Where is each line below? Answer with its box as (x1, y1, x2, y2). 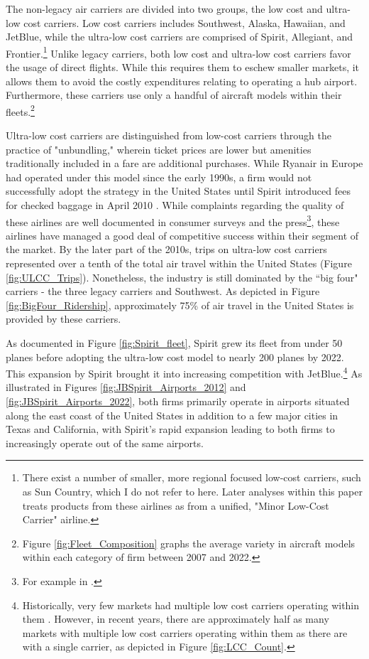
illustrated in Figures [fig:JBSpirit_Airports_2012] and (6, 380, 246, 395)
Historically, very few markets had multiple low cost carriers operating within (22, 597, 360, 612)
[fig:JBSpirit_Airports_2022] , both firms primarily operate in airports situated (6, 394, 350, 409)
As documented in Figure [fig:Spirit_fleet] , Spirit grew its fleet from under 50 (6, 336, 343, 350)
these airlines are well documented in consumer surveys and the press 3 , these (6, 212, 340, 229)
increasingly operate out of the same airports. (6, 435, 204, 450)
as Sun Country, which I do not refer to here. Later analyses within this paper (22, 484, 363, 499)
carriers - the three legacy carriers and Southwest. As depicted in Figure (6, 284, 320, 299)
